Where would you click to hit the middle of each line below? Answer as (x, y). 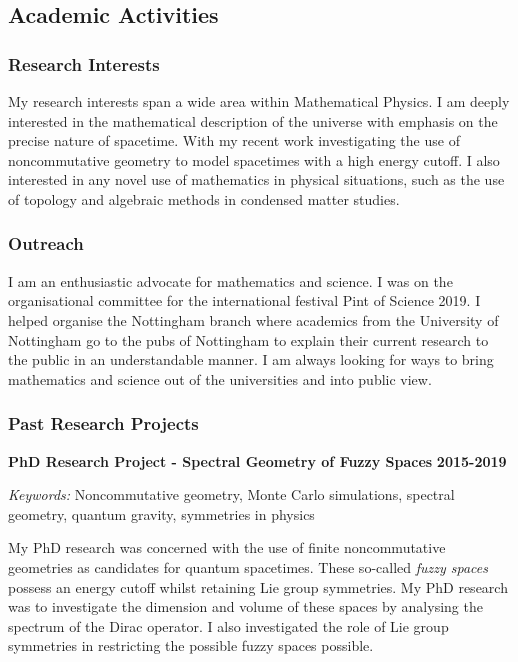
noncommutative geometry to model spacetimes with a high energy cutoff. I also (254, 159)
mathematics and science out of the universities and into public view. (220, 378)
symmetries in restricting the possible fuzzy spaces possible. (191, 645)
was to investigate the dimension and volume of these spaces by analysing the (245, 606)
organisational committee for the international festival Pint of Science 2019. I (244, 300)
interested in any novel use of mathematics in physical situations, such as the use (256, 179)
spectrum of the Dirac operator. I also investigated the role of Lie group (228, 625)
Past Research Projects (103, 423)
